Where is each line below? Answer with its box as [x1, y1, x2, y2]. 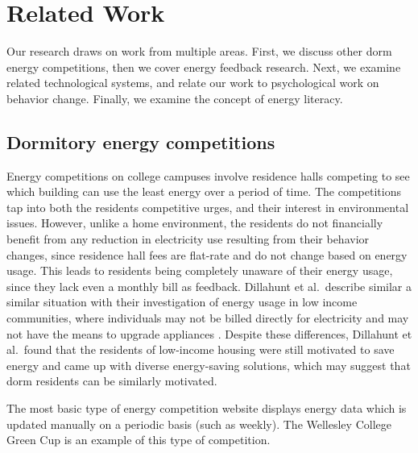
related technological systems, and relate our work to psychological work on [6, 74, 379, 91]
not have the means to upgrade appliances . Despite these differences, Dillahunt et [6, 325, 412, 342]
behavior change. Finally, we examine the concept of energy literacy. [6, 89, 343, 106]
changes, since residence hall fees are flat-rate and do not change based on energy [6, 246, 408, 263]
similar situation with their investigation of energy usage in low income [6, 293, 358, 310]
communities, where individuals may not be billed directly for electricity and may [6, 310, 409, 326]
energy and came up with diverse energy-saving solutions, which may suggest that [6, 356, 411, 373]
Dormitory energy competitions [6, 129, 275, 154]
